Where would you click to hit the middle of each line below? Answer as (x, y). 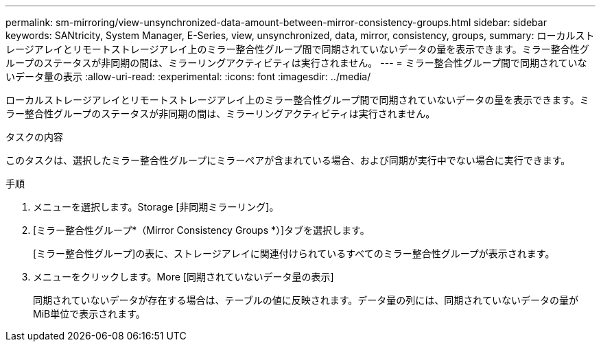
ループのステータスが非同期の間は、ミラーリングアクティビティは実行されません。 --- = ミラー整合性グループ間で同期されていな (296, 63)
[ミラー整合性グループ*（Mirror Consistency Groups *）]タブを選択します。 (201, 230)
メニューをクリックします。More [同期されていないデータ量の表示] (184, 277)
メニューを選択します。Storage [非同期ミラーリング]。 (156, 207)
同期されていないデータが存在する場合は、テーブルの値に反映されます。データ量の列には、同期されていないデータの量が (306, 300)
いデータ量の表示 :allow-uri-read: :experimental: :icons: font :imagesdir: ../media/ (188, 76)
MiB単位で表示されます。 (89, 314)
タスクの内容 (34, 137)
